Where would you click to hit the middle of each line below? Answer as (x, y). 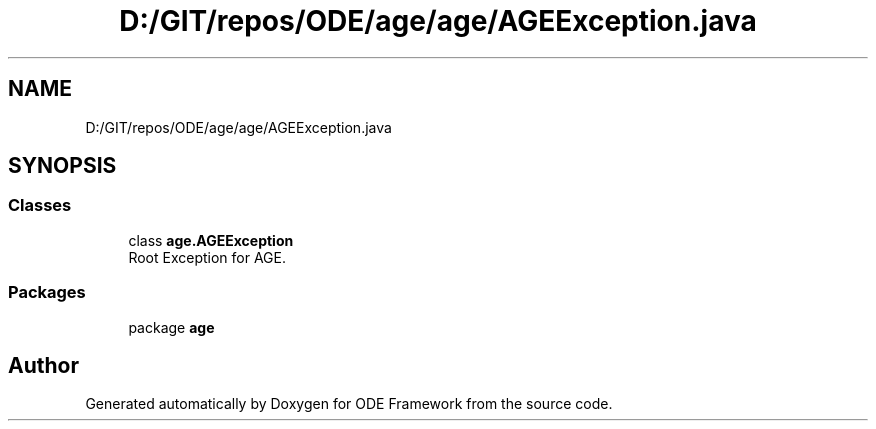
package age (171, 327)
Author (43, 365)
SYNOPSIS (62, 166)
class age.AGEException (211, 240)
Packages (47, 292)
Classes (40, 205)
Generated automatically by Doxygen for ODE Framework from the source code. (349, 404)
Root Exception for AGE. (207, 257)
